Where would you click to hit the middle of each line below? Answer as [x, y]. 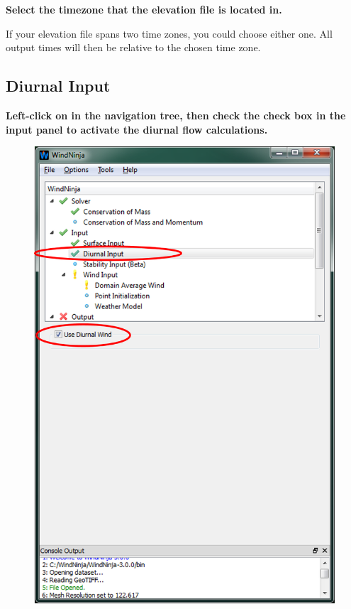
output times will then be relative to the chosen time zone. [133, 47]
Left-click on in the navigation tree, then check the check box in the [176, 115]
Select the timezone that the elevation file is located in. [144, 9]
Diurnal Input [58, 86]
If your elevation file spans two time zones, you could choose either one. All [169, 33]
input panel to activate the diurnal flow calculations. [137, 129]
